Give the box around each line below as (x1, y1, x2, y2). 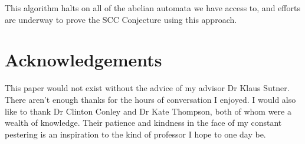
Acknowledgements (5, 48, 162, 72)
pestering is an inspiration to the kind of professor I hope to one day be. (5, 128, 266, 140)
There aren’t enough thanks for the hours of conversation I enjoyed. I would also (5, 93, 296, 105)
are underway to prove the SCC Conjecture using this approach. (5, 13, 237, 25)
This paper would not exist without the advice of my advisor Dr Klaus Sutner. (5, 82, 290, 94)
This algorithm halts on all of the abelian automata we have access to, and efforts (5, 2, 300, 14)
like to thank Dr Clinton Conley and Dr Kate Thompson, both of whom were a (5, 105, 291, 117)
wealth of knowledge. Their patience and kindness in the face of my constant (5, 116, 282, 129)
